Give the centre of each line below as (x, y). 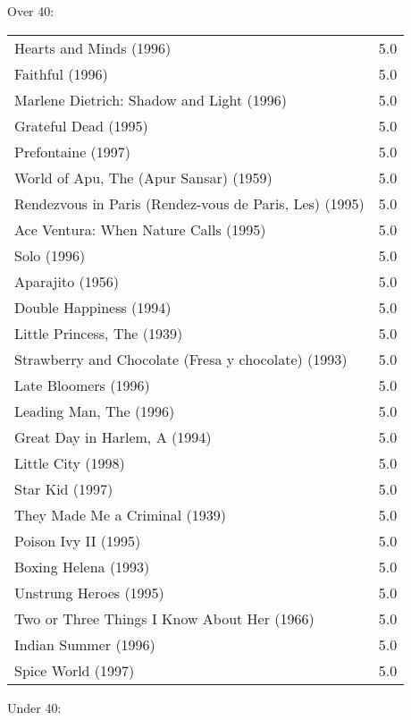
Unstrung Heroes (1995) (89, 592)
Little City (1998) (70, 462)
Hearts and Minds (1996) (93, 47)
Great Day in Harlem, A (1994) (113, 436)
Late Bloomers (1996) (82, 385)
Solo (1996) (50, 255)
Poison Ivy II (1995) (78, 540)
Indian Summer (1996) (85, 644)
